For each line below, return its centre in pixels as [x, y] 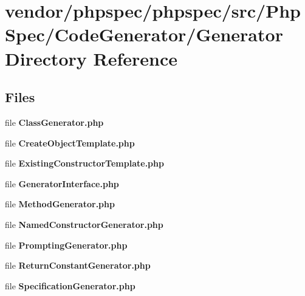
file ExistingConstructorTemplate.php [84, 163]
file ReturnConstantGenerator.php [78, 265]
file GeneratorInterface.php [62, 183]
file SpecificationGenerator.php [70, 285]
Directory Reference [91, 58]
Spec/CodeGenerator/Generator [144, 34]
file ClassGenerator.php [54, 122]
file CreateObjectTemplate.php [70, 143]
